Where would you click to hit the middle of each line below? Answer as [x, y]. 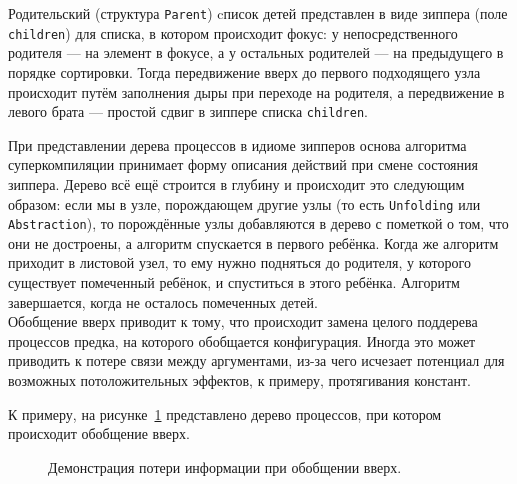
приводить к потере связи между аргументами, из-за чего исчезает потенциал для [256, 360]
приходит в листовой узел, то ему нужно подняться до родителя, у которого [239, 262]
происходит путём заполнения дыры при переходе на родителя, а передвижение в [256, 91]
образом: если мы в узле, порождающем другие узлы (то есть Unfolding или [244, 203]
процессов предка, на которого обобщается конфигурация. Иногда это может [242, 340]
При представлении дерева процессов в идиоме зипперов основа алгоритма [237, 144]
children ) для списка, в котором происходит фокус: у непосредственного [233, 32]
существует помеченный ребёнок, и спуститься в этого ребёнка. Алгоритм [234, 282]
